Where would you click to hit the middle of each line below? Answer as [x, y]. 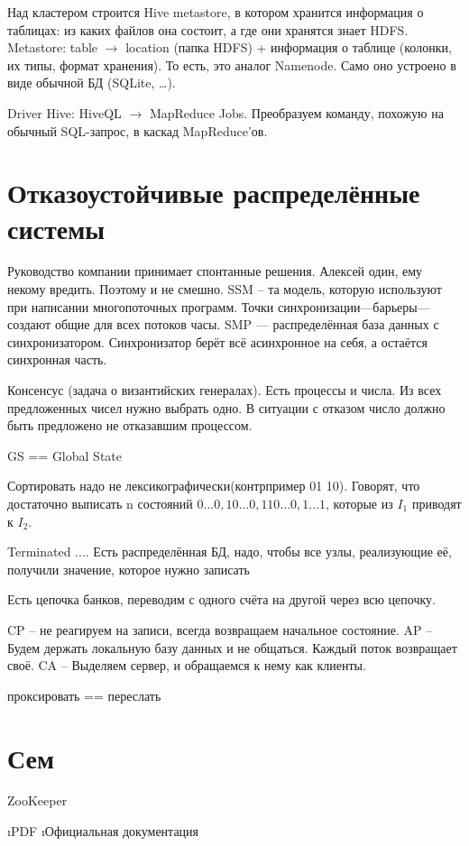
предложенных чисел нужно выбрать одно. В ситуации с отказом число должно [226, 407]
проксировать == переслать [84, 695]
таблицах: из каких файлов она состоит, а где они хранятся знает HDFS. [208, 29]
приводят [437, 503]
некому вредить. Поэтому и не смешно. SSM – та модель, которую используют [225, 289]
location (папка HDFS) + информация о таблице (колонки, [289, 47]
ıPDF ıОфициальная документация [103, 831]
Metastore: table [53, 47]
